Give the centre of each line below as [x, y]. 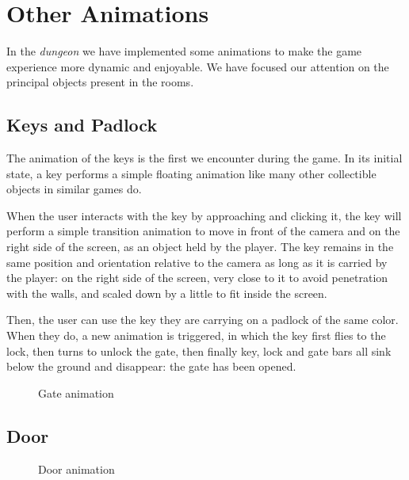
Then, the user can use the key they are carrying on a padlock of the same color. [203, 320]
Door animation [76, 469]
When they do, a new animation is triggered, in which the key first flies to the [196, 335]
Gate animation [76, 392]
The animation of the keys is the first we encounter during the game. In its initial [204, 158]
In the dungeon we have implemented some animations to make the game [184, 51]
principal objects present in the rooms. [100, 82]
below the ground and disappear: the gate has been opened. [151, 366]
